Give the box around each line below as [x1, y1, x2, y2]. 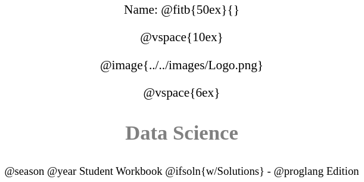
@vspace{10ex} [140, 30, 223, 45]
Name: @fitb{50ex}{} [124, 2, 239, 17]
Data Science [125, 121, 238, 144]
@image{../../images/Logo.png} [99, 57, 264, 72]
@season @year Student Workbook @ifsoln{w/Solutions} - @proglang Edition [4, 165, 359, 178]
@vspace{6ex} [143, 85, 220, 100]
